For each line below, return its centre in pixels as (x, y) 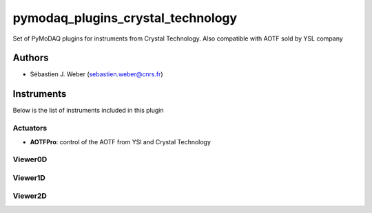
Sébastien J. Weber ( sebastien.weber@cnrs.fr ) (96, 74)
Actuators (30, 128)
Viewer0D (30, 159)
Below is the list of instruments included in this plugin (89, 111)
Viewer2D (30, 196)
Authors (31, 58)
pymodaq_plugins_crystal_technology (125, 18)
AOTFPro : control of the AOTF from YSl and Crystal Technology (121, 142)
